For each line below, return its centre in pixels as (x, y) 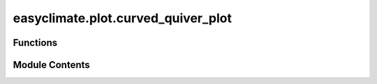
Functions (35, 43)
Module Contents (51, 65)
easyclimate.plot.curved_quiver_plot (122, 18)
